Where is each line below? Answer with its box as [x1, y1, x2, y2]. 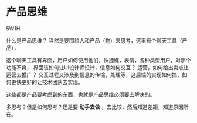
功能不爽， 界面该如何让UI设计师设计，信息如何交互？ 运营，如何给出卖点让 [6, 64, 189, 71]
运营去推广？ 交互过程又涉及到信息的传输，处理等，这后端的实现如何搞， [6, 71, 182, 78]
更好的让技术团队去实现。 [21, 78, 83, 85]
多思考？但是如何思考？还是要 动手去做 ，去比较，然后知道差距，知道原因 [6, 103, 184, 110]
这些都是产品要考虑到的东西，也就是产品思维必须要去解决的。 [6, 91, 155, 98]
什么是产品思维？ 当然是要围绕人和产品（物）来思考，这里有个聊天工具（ [6, 37, 182, 44]
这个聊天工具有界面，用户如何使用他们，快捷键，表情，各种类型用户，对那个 [6, 57, 191, 64]
